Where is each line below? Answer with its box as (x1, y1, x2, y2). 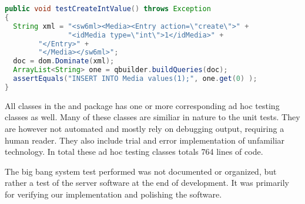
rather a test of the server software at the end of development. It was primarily (5, 176, 289, 189)
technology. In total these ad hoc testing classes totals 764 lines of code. (5, 145, 263, 158)
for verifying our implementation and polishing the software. (5, 188, 222, 200)
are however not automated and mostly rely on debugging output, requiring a (5, 122, 284, 134)
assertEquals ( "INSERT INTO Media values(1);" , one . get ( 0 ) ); (13, 74, 257, 83)
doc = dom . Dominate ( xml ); (13, 57, 115, 66)
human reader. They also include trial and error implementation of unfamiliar (5, 134, 285, 146)
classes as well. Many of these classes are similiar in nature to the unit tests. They (5, 111, 300, 123)
